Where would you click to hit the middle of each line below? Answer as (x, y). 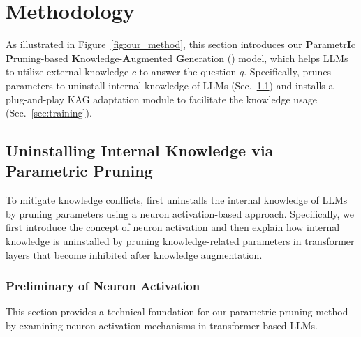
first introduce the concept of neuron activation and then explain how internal (173, 227)
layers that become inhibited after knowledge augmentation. (134, 254)
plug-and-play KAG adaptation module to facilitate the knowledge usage (161, 99)
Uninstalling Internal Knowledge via (140, 150)
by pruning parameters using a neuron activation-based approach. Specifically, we (180, 213)
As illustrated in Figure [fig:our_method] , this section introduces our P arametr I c (181, 44)
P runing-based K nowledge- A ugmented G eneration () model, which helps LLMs (177, 58)
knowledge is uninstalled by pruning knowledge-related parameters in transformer (180, 241)
